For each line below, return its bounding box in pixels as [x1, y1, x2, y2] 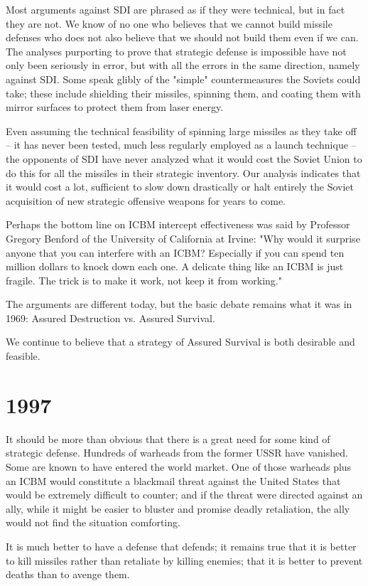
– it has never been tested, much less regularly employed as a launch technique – [6, 137, 357, 152]
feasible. [6, 348, 40, 363]
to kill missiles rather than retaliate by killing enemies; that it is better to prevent [6, 553, 363, 568]
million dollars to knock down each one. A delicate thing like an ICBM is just [6, 259, 344, 274]
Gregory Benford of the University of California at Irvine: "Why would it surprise [6, 230, 360, 245]
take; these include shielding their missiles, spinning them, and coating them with [6, 85, 361, 100]
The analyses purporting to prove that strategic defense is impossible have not [6, 43, 347, 58]
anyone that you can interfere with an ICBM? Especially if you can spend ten [6, 245, 345, 260]
